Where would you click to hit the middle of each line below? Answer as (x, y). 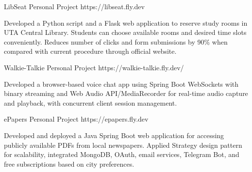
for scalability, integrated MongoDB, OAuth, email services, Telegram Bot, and (122, 154)
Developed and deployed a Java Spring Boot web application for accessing (114, 135)
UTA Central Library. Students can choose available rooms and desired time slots (125, 32)
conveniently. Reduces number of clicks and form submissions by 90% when (116, 41)
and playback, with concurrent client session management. (91, 102)
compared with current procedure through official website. (90, 51)
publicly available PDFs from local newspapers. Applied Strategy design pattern (123, 145)
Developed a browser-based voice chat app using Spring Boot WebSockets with (121, 84)
